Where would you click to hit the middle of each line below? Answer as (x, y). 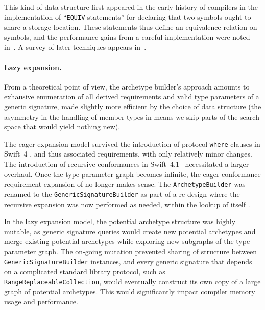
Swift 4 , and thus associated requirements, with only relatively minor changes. (128, 154)
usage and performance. (41, 302)
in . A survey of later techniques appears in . (75, 47)
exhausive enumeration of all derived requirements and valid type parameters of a (132, 96)
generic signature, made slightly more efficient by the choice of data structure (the (133, 107)
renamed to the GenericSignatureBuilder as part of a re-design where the (122, 194)
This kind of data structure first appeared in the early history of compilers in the (131, 7)
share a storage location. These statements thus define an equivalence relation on (131, 27)
